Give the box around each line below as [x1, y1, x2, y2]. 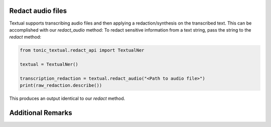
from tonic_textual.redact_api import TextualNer [20, 48, 145, 53]
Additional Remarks [9, 108, 72, 117]
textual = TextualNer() [20, 62, 79, 67]
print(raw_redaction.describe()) [20, 83, 102, 88]
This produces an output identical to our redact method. [9, 95, 125, 101]
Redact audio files [9, 7, 67, 15]
